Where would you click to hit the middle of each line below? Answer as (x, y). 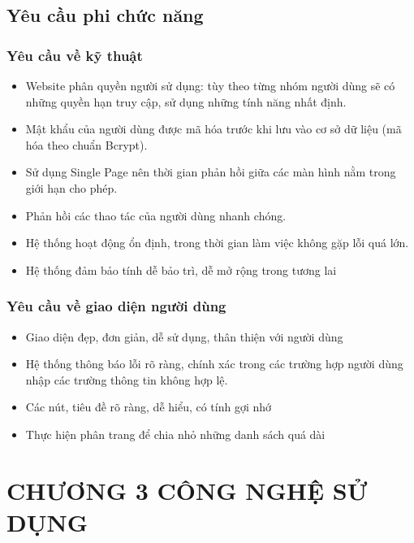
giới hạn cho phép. (71, 187)
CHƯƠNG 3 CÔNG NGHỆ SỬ (187, 490)
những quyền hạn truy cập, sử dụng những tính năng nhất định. (186, 101)
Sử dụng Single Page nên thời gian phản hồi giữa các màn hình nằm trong (211, 172)
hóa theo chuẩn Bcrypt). (86, 144)
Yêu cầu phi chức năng (105, 15)
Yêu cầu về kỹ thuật (75, 55)
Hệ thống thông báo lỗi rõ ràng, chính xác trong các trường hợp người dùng (214, 364)
